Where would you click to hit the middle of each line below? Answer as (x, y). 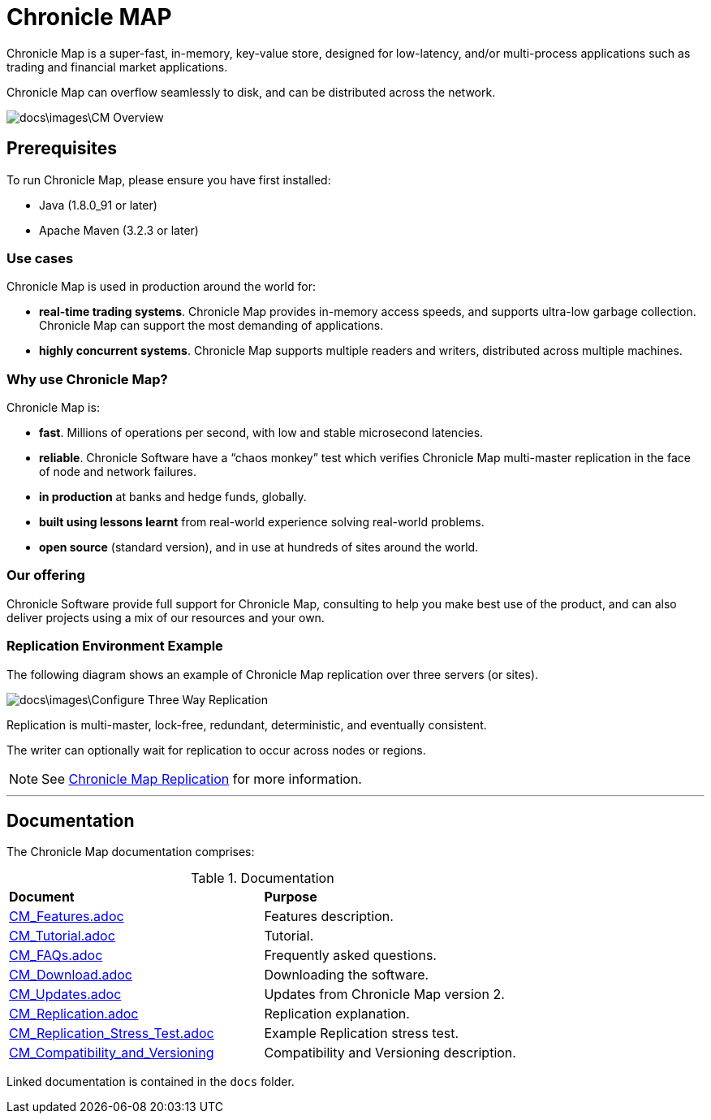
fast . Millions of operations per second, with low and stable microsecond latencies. (261, 433)
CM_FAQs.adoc (56, 956)
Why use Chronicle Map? (87, 379)
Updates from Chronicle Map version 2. (384, 995)
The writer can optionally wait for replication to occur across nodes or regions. (216, 750)
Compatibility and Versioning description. (390, 1053)
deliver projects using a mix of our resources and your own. (166, 617)
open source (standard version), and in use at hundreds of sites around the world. (259, 547)
